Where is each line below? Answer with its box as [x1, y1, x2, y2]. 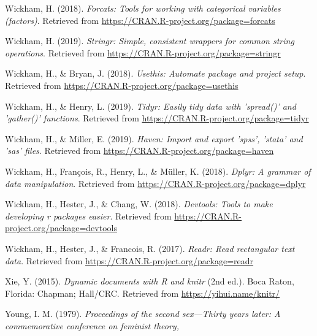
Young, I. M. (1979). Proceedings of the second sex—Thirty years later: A [5, 307, 281, 320]
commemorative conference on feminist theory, [5, 319, 179, 332]
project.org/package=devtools [5, 221, 117, 234]
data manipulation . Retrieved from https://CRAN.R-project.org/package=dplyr [5, 177, 306, 189]
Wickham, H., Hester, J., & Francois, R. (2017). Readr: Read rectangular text [5, 242, 295, 254]
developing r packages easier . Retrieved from [5, 209, 172, 222]
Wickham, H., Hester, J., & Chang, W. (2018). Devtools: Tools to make [5, 197, 273, 210]
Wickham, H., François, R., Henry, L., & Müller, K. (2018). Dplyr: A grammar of [5, 164, 311, 177]
